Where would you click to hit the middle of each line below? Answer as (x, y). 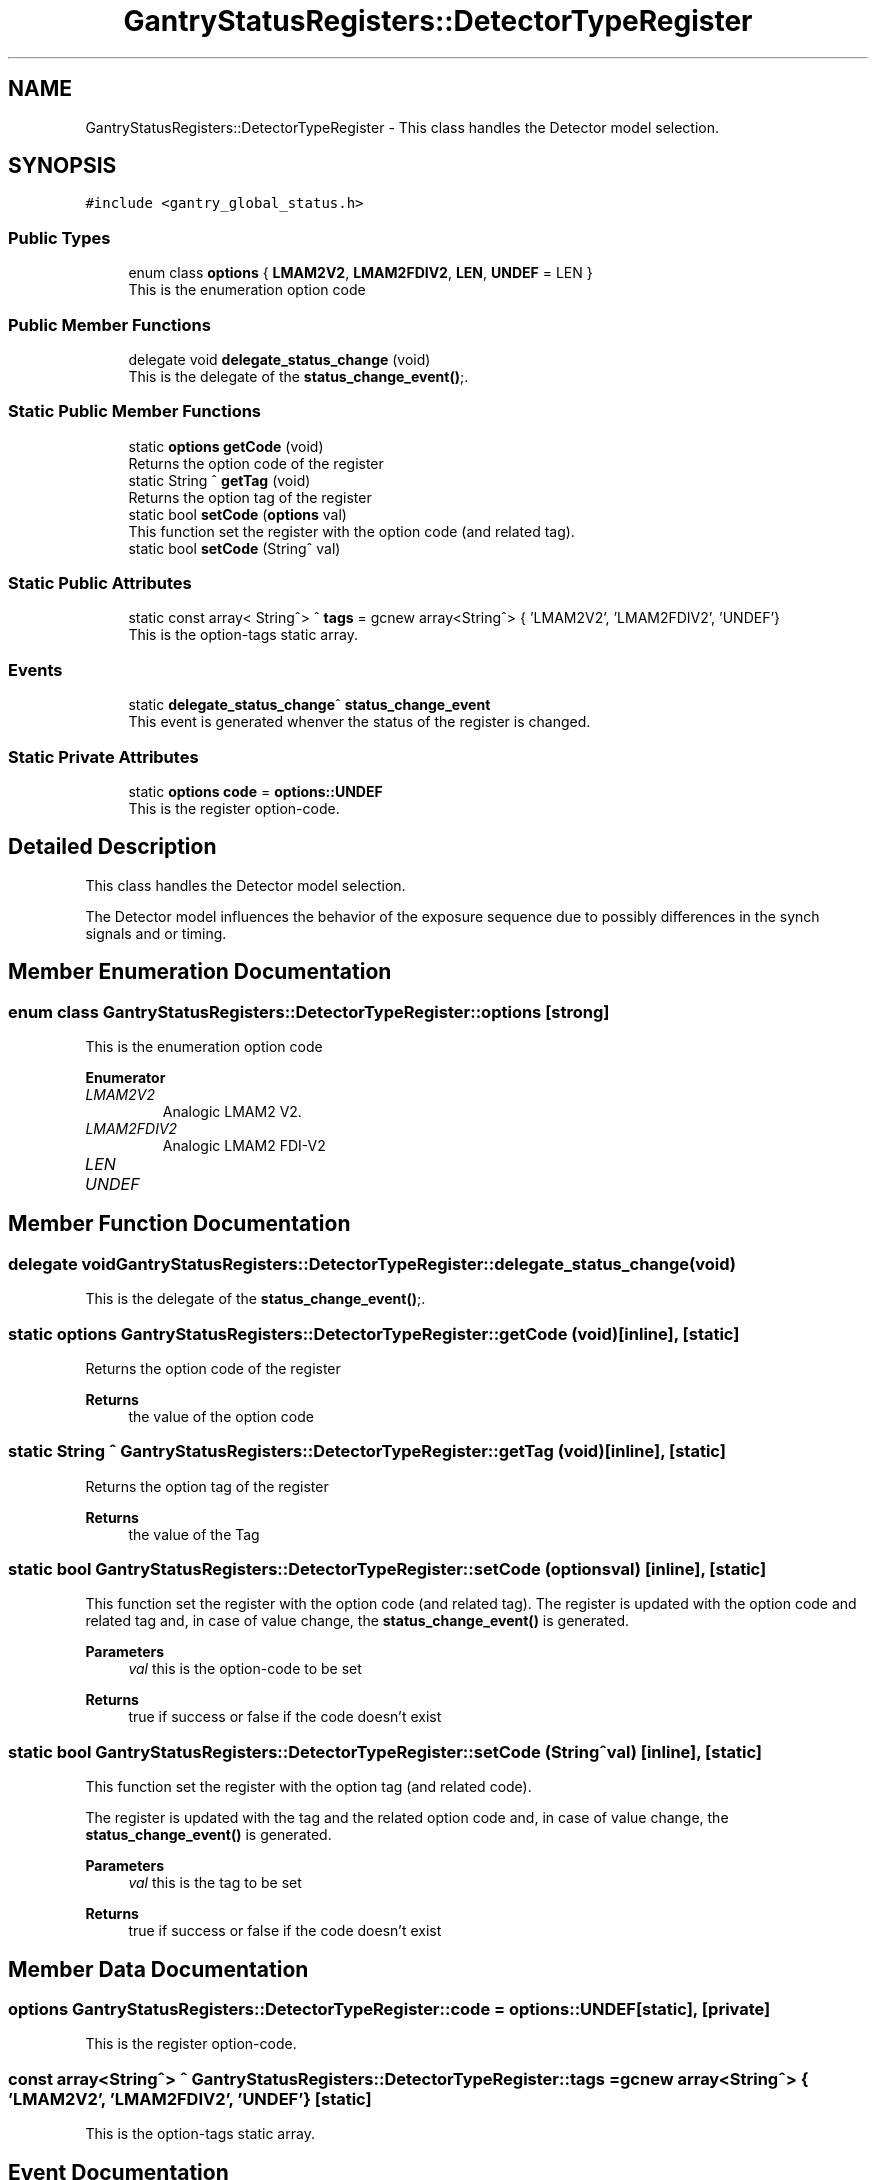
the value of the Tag (194, 1534)
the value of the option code (221, 1416)
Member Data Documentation (158, 1969)
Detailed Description (112, 847)
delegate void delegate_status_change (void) (279, 359)
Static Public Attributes (100, 583)
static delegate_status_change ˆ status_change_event (309, 705)
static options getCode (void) (226, 446)
